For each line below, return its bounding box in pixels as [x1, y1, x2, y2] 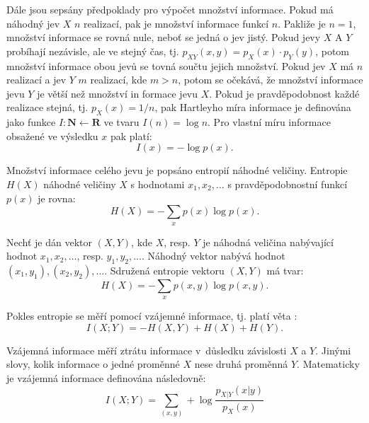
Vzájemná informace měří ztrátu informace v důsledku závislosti [6, 342, 287, 357]
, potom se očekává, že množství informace [178, 72, 363, 87]
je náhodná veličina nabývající [203, 234, 334, 249]
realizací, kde [90, 72, 147, 87]
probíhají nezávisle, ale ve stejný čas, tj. [6, 43, 179, 58]
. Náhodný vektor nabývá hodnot [141, 248, 285, 263]
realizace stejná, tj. [6, 100, 89, 115]
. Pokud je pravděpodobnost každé [209, 86, 360, 100]
